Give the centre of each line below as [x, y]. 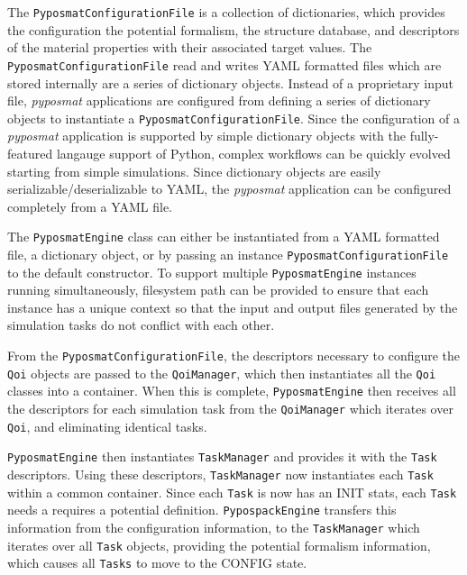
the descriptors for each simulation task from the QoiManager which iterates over [230, 409]
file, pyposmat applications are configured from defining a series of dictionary [219, 100]
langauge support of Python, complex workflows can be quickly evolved [253, 153]
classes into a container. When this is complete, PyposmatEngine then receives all [232, 391]
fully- [424, 136]
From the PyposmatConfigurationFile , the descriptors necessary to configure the [234, 356]
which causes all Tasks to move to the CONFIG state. [157, 563]
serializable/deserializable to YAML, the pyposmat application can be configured [229, 189]
